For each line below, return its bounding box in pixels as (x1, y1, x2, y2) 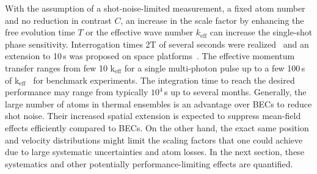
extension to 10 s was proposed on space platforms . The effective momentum (5, 49, 295, 62)
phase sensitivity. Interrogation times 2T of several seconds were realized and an (5, 37, 309, 50)
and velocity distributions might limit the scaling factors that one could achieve (5, 133, 303, 146)
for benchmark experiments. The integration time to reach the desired (33, 73, 295, 86)
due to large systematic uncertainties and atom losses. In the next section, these (5, 145, 304, 158)
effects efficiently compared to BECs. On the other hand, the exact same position (5, 121, 309, 134)
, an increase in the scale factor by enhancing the (120, 13, 304, 26)
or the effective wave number (86, 26, 194, 38)
